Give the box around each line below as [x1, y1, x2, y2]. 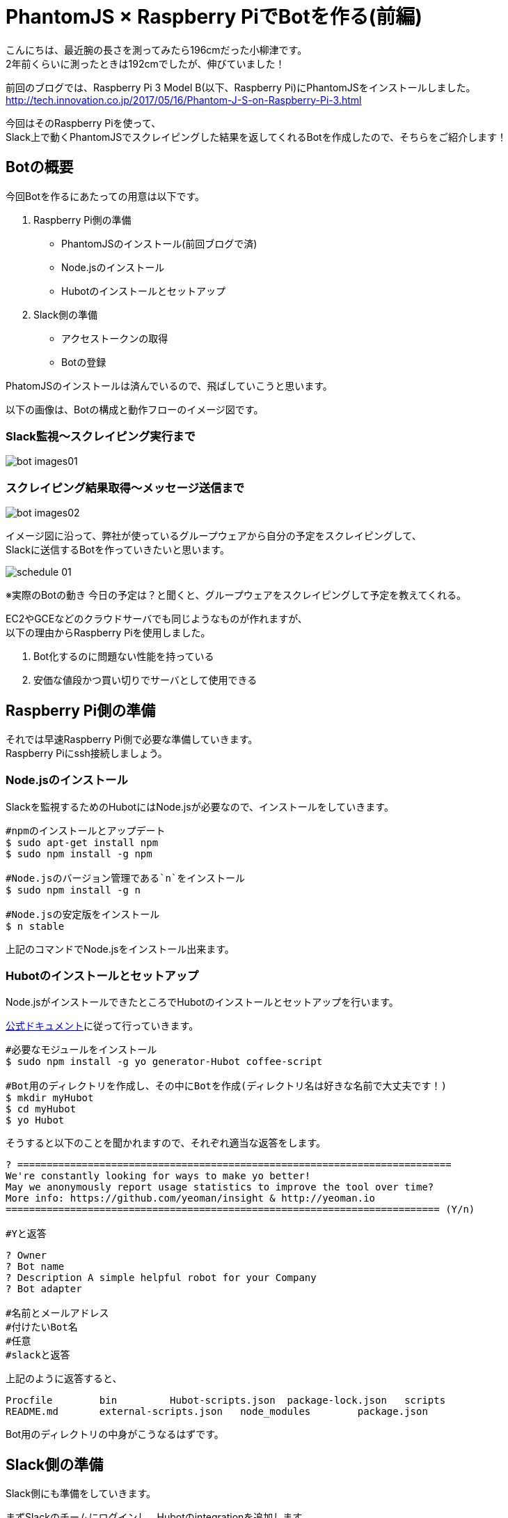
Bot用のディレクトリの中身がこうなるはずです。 [6, 1428, 224, 1441]
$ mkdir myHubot [6, 1092, 94, 1104]
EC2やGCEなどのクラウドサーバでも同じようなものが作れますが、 [6, 613, 308, 625]
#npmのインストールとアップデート [6, 825, 166, 836]
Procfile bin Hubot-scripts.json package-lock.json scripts [6, 1395, 446, 1406]
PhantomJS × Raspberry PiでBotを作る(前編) [6, 5, 422, 29]
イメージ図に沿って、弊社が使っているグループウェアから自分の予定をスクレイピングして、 [6, 530, 422, 542]
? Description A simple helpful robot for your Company [6, 1272, 317, 1284]
